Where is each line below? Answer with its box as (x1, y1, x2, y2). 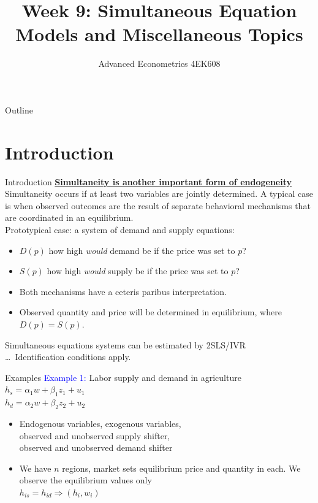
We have (19, 461, 51, 474)
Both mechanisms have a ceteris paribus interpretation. (19, 285, 227, 298)
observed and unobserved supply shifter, (19, 429, 170, 442)
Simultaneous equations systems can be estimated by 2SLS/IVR (5, 338, 246, 351)
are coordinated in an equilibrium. (5, 211, 134, 224)
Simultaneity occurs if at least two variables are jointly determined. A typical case (5, 187, 313, 200)
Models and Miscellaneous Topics (15, 21, 303, 47)
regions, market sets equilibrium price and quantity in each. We (62, 461, 301, 474)
